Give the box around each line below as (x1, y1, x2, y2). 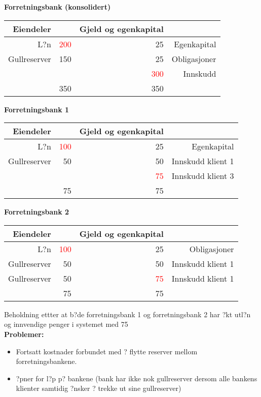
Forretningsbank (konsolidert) (4, 2, 111, 12)
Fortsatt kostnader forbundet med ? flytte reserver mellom (16, 346, 198, 356)
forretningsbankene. (16, 356, 77, 367)
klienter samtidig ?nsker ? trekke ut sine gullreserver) (16, 383, 181, 393)
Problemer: (4, 328, 44, 339)
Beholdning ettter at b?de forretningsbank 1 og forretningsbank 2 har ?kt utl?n (4, 309, 251, 319)
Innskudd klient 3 (171, 170, 234, 182)
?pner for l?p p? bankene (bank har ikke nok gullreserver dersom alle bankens (16, 373, 257, 383)
